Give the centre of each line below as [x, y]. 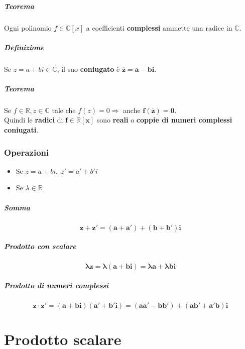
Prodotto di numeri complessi [56, 285]
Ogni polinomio [28, 27]
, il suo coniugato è [88, 69]
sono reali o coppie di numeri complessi [164, 120]
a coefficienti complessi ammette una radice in [159, 27]
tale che [64, 110]
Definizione [24, 47]
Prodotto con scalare [40, 246]
